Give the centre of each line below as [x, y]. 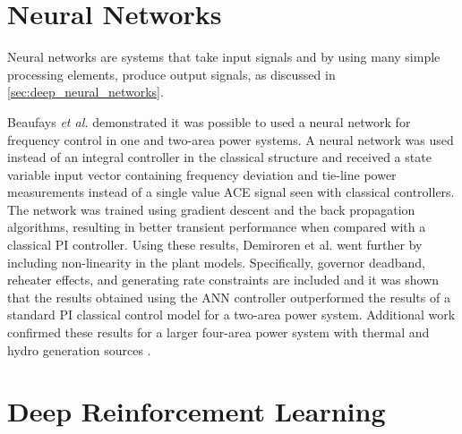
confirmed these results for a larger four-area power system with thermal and [218, 332]
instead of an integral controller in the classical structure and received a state [219, 157]
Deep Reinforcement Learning [197, 411]
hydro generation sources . [79, 349]
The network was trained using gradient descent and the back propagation [211, 209]
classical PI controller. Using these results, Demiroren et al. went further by [215, 245]
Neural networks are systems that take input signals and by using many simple [224, 57]
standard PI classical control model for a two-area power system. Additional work [231, 315]
